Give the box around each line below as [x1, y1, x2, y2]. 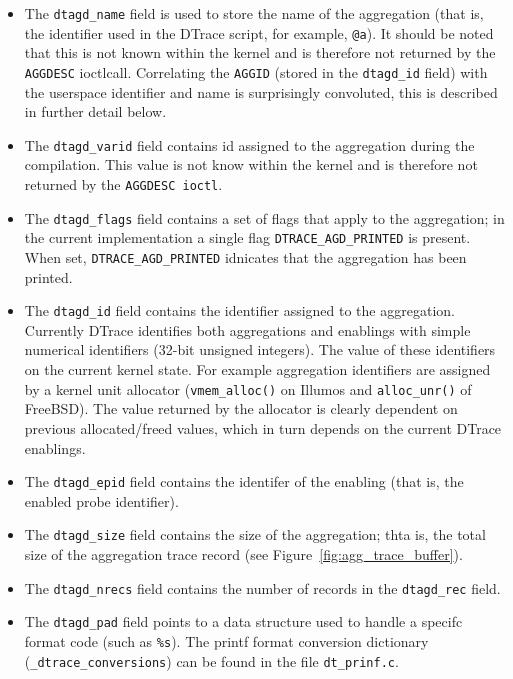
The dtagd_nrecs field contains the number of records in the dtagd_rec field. [24, 577, 501, 598]
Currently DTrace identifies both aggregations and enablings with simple [24, 319, 471, 340]
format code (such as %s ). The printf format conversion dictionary [24, 630, 429, 651]
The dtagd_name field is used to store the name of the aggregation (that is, [24, 3, 484, 23]
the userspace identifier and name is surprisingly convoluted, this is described [24, 81, 498, 102]
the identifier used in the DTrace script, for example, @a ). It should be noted [24, 22, 494, 43]
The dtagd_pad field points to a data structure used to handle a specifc [24, 611, 463, 632]
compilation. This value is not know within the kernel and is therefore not [24, 154, 478, 175]
